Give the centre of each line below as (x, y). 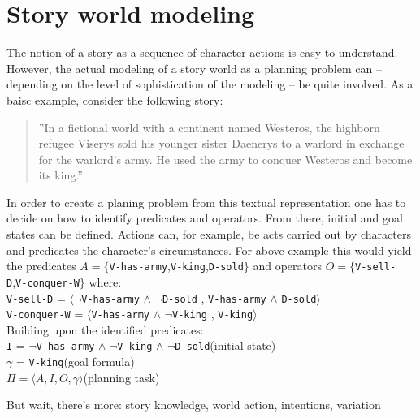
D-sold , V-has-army (214, 297)
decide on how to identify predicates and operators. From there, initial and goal (205, 218)
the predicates (41, 266)
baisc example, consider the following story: (115, 99)
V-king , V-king (213, 314)
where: (105, 281)
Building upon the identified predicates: (105, 329)
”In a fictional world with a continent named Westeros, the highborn (209, 127)
